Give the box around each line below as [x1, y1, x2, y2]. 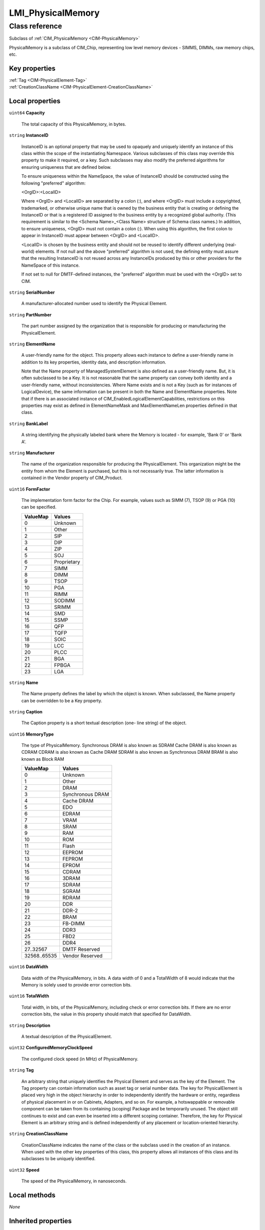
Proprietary [54, 558, 80, 565]
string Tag [9, 1067, 34, 1073]
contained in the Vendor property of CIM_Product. [21, 475, 123, 481]
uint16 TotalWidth [9, 993, 49, 999]
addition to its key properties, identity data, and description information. [21, 359, 166, 365]
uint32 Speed [9, 1167, 40, 1173]
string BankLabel [9, 421, 48, 427]
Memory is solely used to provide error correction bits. [21, 982, 132, 988]
